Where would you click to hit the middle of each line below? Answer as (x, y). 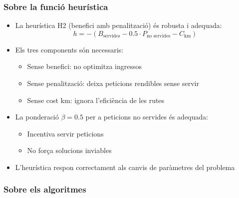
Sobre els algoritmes (45, 189)
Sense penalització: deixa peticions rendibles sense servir (113, 83)
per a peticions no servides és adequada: (147, 117)
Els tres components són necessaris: (69, 49)
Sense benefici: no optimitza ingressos (84, 66)
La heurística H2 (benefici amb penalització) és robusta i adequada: (119, 25)
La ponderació (37, 117)
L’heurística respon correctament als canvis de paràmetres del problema (125, 167)
